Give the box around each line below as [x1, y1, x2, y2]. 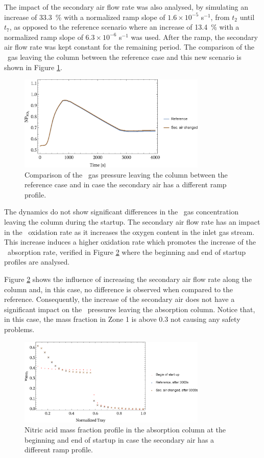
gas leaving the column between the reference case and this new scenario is [7, 51, 242, 62]
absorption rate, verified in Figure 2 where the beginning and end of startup [7, 246, 246, 257]
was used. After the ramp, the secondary [131, 31, 258, 42]
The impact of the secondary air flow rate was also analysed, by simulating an [4, 2, 249, 12]
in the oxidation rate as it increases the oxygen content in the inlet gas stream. [4, 226, 255, 237]
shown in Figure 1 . [4, 61, 62, 72]
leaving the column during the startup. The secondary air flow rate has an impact [4, 216, 260, 227]
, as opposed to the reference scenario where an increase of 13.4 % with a [9, 21, 239, 32]
